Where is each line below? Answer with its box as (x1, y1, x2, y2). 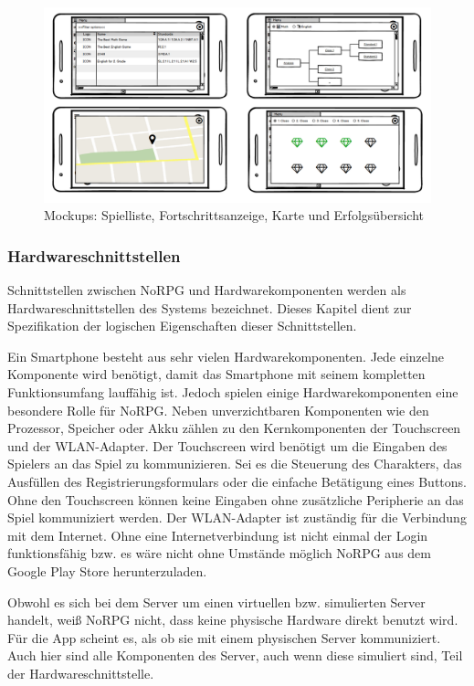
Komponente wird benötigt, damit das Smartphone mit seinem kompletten (7, 364, 426, 384)
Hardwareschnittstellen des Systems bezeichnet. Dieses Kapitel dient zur (7, 298, 412, 317)
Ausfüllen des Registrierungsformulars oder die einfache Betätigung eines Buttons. (7, 472, 467, 491)
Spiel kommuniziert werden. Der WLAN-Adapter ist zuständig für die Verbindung (7, 508, 467, 527)
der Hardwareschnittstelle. (7, 663, 154, 682)
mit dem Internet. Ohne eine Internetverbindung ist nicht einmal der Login (7, 525, 428, 544)
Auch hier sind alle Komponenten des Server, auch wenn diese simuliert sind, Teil (7, 646, 463, 665)
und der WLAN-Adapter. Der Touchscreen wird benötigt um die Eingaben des (7, 436, 448, 455)
